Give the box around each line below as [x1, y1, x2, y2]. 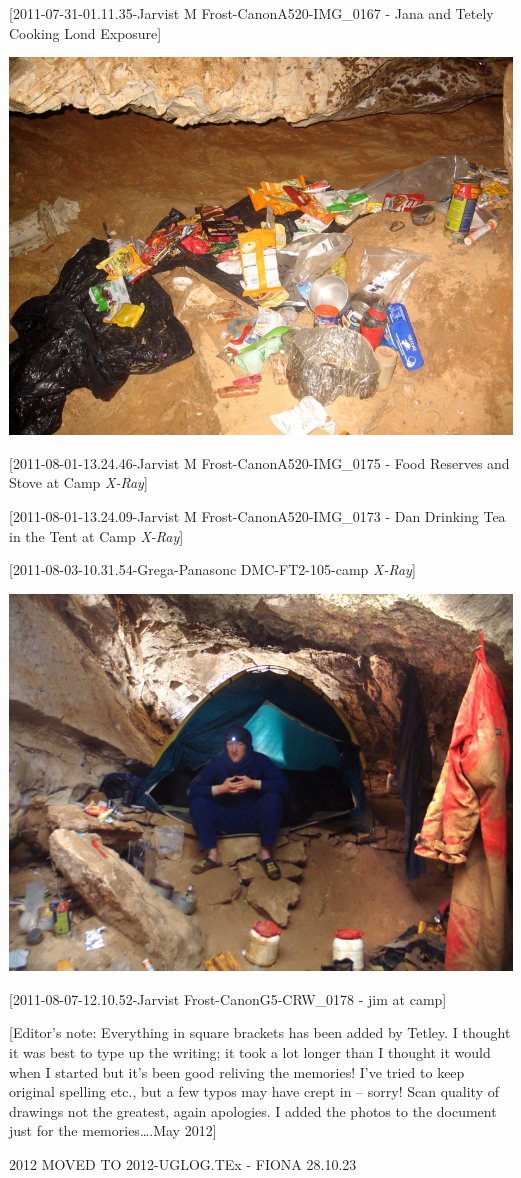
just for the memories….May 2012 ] [9, 1120, 217, 1141]
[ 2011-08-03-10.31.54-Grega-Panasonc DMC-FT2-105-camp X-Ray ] [9, 559, 416, 580]
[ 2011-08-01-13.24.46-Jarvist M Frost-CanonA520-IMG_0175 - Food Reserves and [9, 452, 510, 473]
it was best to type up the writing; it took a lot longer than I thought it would [9, 1042, 491, 1063]
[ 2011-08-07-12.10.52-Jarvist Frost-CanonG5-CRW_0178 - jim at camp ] [9, 988, 447, 1009]
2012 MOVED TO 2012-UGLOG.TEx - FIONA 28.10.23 [9, 1154, 357, 1175]
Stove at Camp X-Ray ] [9, 472, 148, 493]
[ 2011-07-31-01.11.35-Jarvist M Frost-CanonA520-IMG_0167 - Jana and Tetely [9, 3, 494, 23]
